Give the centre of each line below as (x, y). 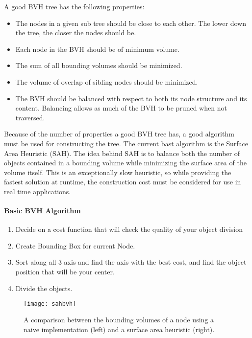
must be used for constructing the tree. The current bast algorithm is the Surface (126, 143)
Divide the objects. (44, 288)
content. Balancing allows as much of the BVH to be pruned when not (121, 108)
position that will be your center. (65, 272)
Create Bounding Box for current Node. (75, 245)
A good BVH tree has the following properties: (74, 6)
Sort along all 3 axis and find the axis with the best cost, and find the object (131, 262)
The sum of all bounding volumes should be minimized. (99, 65)
